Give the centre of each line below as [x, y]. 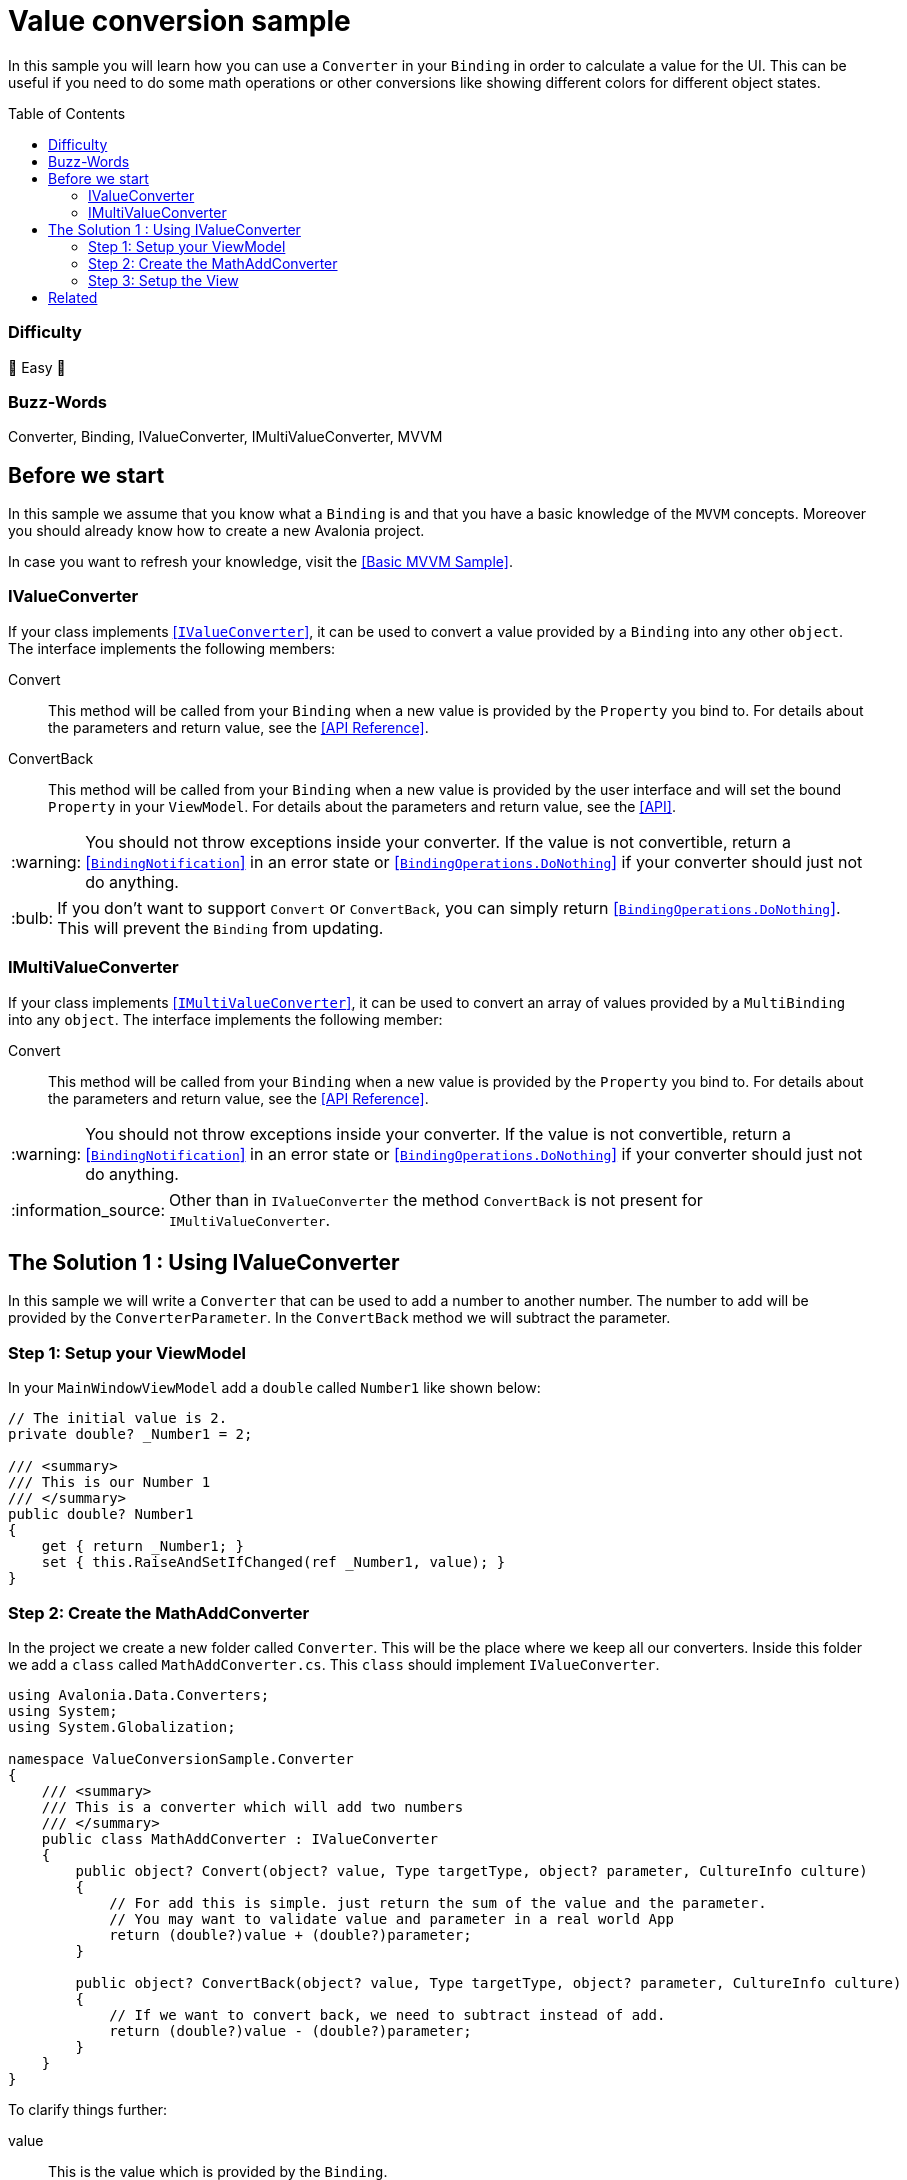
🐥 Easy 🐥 [37, 367]
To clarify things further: [88, 2109]
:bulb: [32, 917]
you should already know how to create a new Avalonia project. [216, 531]
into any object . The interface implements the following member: [225, 1019]
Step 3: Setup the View [163, 280]
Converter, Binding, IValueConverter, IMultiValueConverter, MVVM [225, 437]
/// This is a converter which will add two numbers [252, 1806]
